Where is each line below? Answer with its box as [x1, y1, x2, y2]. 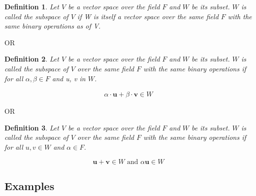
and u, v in [52, 73, 86, 83]
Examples [4, 178, 55, 193]
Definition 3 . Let [4, 122, 59, 132]
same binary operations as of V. [4, 21, 101, 31]
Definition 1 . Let [4, 1, 59, 11]
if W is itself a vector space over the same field [77, 11, 219, 21]
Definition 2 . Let [4, 54, 59, 64]
